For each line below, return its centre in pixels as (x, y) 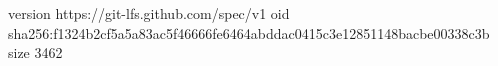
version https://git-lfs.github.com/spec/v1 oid (149, 13)
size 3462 (35, 52)
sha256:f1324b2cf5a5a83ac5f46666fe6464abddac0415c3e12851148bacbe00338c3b (249, 32)
